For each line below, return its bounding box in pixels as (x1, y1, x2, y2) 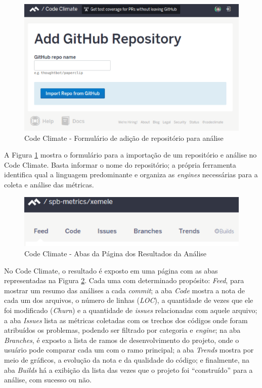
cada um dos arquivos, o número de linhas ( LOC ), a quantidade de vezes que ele (4, 295, 253, 305)
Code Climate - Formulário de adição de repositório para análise (24, 132, 224, 143)
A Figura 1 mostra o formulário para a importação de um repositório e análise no (4, 149, 257, 160)
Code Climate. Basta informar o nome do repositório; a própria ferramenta (4, 159, 236, 170)
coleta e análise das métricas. (4, 179, 94, 190)
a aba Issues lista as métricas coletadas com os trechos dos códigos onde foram (4, 315, 248, 325)
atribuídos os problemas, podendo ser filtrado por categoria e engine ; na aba (4, 325, 241, 335)
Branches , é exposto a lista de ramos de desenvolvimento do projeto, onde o (4, 334, 239, 345)
